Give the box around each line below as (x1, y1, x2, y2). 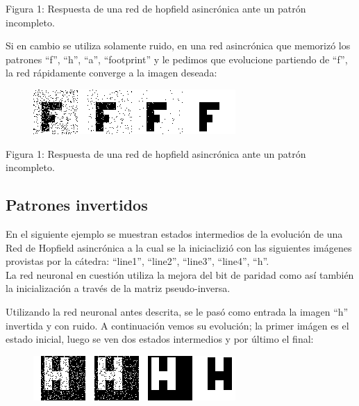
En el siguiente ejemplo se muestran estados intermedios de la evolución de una (6, 226, 343, 241)
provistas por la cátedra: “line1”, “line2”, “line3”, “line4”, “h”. (6, 254, 269, 268)
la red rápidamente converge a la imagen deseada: (6, 65, 217, 80)
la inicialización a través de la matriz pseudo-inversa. (6, 281, 231, 295)
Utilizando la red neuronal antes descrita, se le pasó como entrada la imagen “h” (6, 304, 349, 318)
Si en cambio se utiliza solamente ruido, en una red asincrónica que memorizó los (6, 38, 351, 53)
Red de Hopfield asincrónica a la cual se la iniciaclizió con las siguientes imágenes (6, 240, 352, 254)
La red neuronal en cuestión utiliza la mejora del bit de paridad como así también (6, 267, 354, 282)
